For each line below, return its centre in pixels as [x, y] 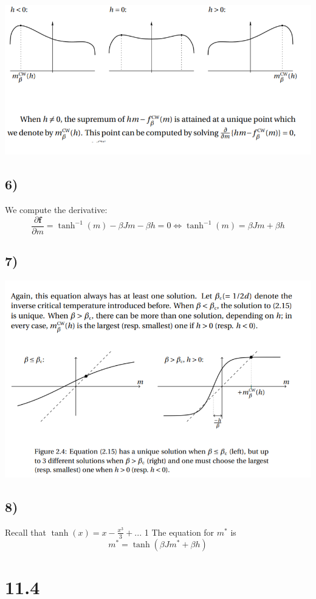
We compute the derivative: [56, 210]
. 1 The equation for [177, 532]
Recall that [26, 532]
